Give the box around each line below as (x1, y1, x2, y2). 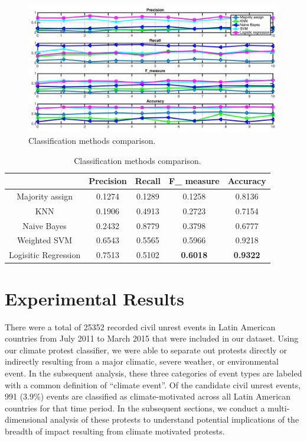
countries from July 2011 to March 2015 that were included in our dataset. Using (5, 332, 299, 345)
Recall (135, 175, 161, 187)
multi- (267, 401, 290, 414)
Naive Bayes (22, 219, 67, 231)
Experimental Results (5, 286, 184, 310)
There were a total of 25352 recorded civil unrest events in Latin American (5, 320, 276, 333)
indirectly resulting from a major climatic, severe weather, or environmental (5, 355, 279, 368)
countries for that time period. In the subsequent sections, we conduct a (5, 401, 265, 414)
